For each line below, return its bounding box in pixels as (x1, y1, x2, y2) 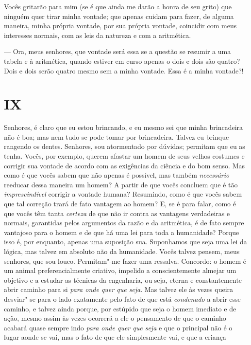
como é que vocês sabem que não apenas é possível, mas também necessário (4, 170, 230, 180)
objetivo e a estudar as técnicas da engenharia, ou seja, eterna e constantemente (4, 274, 242, 285)
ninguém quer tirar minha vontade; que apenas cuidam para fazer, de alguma (4, 11, 234, 21)
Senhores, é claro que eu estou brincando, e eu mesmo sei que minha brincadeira (4, 122, 243, 132)
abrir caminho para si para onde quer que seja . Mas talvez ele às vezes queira (4, 284, 234, 294)
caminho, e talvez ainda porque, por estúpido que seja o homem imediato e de (4, 303, 236, 313)
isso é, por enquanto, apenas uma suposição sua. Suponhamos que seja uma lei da (4, 236, 247, 247)
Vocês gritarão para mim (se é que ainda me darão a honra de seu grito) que (4, 1, 232, 11)
